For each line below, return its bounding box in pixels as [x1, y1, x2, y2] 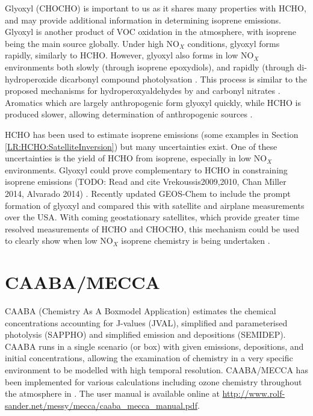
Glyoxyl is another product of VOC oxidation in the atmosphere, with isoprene [5, 25, 296, 38]
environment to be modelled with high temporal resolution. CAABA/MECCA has [5, 363, 308, 376]
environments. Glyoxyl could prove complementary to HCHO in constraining [5, 163, 288, 176]
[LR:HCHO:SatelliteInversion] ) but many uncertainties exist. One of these [5, 140, 277, 152]
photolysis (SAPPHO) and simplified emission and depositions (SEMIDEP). [5, 328, 286, 341]
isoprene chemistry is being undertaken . [121, 234, 270, 247]
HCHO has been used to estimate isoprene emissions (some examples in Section [5, 128, 299, 140]
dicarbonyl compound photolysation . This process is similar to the [60, 72, 307, 85]
